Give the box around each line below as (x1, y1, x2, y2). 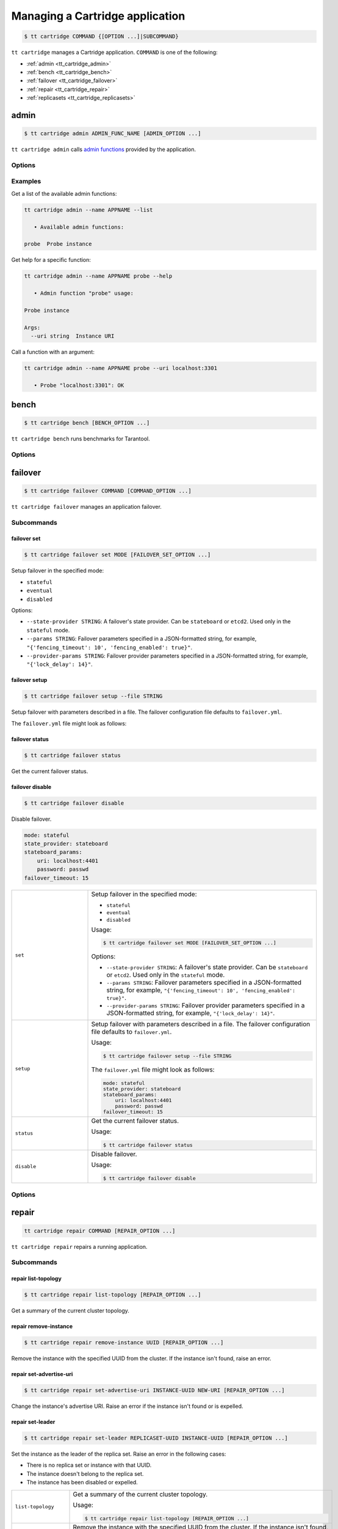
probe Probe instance (24, 240, 92, 248)
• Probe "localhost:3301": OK (34, 382, 124, 388)
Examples (11, 177, 41, 186)
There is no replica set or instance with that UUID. (26, 1462, 152, 1469)
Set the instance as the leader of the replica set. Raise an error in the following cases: (11, 1450, 226, 1458)
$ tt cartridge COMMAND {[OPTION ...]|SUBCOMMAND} (24, 33, 179, 40)
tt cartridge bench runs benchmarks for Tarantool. (11, 435, 151, 443)
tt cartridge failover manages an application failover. (11, 503, 162, 510)
